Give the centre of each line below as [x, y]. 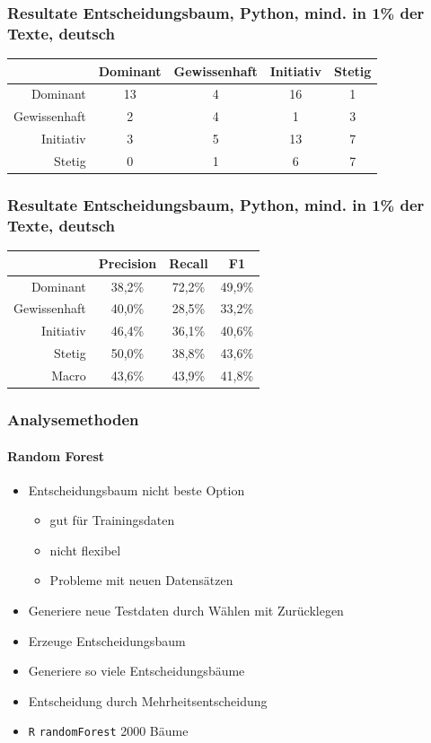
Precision [128, 262]
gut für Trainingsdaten [112, 520]
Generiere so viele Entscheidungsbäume [136, 671]
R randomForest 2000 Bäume [108, 731]
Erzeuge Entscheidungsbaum [107, 640]
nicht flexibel [85, 550]
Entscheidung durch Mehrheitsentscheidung [148, 700]
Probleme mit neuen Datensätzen [141, 580]
